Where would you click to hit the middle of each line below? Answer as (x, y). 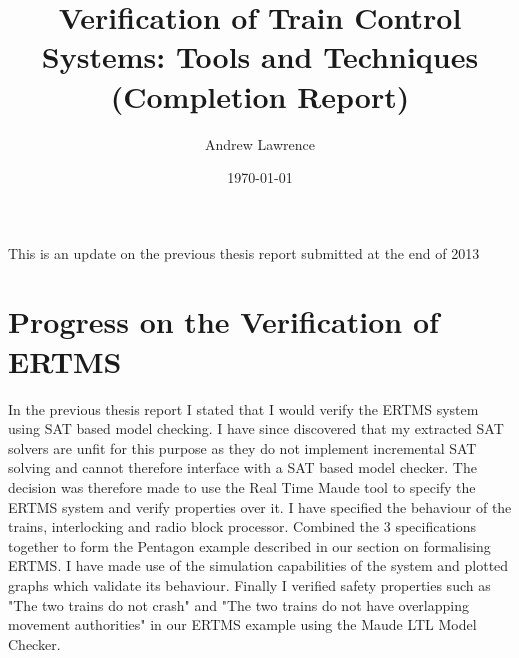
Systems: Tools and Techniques (260, 56)
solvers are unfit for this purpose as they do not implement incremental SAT (242, 447)
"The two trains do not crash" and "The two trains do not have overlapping (238, 604)
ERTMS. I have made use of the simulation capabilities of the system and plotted (258, 565)
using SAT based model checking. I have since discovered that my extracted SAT (256, 428)
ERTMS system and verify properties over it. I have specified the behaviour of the (260, 506)
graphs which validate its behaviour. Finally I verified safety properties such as (249, 584)
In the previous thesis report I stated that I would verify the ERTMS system (243, 408)
